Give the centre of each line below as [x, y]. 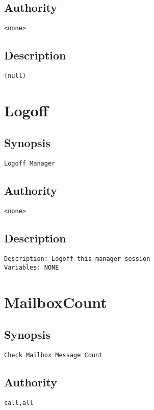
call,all [19, 403]
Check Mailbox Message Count [54, 355]
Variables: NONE [32, 267]
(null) [15, 76]
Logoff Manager [30, 164]
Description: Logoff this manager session [77, 259]
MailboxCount [56, 302]
